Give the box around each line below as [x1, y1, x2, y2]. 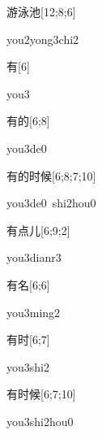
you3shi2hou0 [6, 412, 74, 429]
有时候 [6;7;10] [6, 385, 76, 402]
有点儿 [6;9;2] [6, 221, 70, 238]
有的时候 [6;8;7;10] [6, 167, 96, 184]
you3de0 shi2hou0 [6, 194, 96, 211]
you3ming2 [6, 303, 61, 320]
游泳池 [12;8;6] [6, 3, 76, 20]
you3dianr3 [6, 249, 62, 266]
